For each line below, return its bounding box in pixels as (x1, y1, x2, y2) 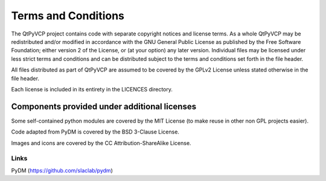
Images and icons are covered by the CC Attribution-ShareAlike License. (11, 139, 191, 147)
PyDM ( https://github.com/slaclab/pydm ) (11, 167, 113, 174)
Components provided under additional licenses (11, 101, 196, 111)
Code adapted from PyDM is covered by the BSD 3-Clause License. (11, 128, 179, 135)
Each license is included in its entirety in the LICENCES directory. (11, 85, 173, 93)
